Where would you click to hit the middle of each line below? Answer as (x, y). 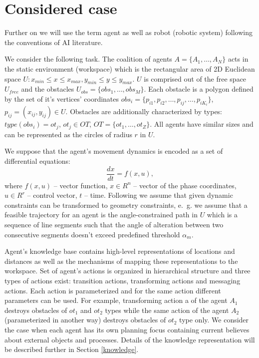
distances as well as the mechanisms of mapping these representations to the (121, 261)
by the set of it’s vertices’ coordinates (62, 98)
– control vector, (52, 195)
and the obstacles (48, 89)
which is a (222, 215)
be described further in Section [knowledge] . (72, 349)
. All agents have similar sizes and (202, 124)
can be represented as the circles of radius (68, 134)
